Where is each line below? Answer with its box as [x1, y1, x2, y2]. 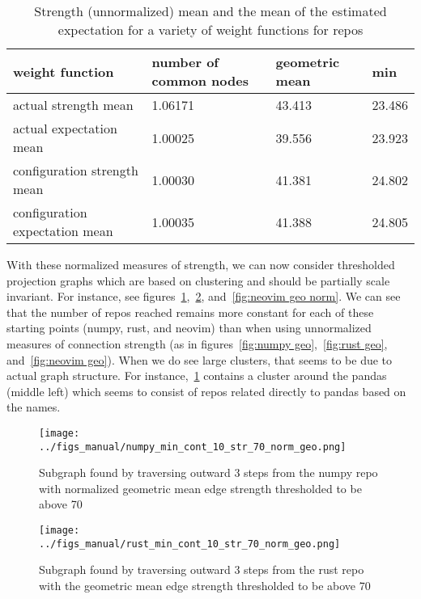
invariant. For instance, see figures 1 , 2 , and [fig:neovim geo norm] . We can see [6, 288, 401, 305]
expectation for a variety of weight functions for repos [57, 20, 364, 39]
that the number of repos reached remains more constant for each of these [6, 303, 374, 320]
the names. [6, 399, 61, 416]
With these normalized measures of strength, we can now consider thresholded [6, 256, 395, 272]
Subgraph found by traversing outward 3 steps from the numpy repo [39, 464, 378, 481]
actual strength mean [13, 95, 134, 114]
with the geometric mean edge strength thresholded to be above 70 [39, 576, 371, 593]
